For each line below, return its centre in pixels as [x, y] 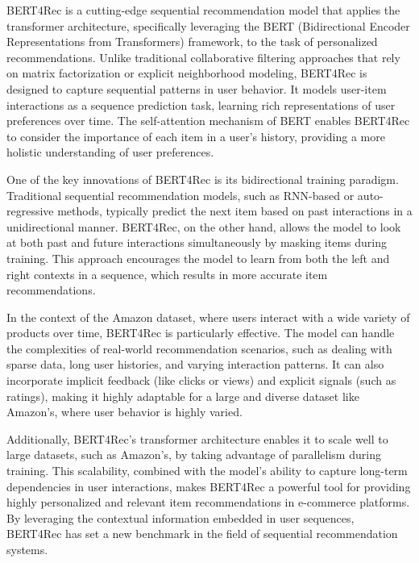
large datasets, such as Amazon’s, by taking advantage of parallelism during [194, 455]
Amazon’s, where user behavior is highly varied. [124, 412]
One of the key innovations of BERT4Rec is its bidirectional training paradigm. [203, 179]
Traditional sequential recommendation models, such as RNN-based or [180, 195]
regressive [30, 211]
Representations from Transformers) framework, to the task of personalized [192, 42]
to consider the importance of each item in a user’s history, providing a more [196, 136]
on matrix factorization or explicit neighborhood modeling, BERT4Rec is [187, 73]
